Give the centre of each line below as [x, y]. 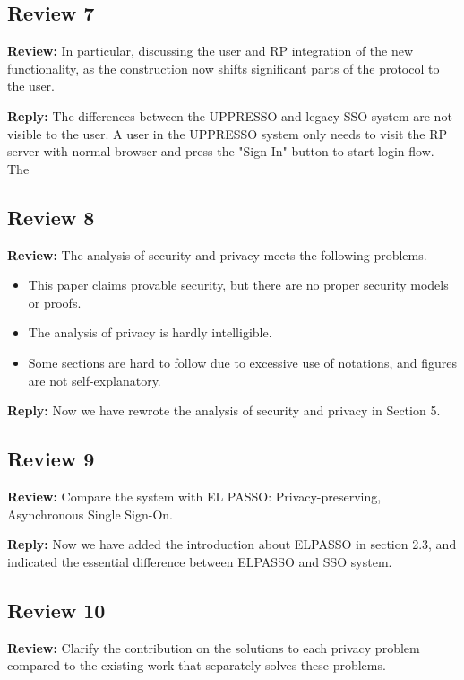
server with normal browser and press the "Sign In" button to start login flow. [221, 151]
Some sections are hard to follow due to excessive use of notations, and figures [242, 362]
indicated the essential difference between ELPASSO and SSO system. [200, 561]
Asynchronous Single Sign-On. [90, 514]
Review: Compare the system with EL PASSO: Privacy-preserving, [194, 496]
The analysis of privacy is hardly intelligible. [150, 332]
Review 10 [56, 610]
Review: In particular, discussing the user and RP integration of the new [211, 51]
